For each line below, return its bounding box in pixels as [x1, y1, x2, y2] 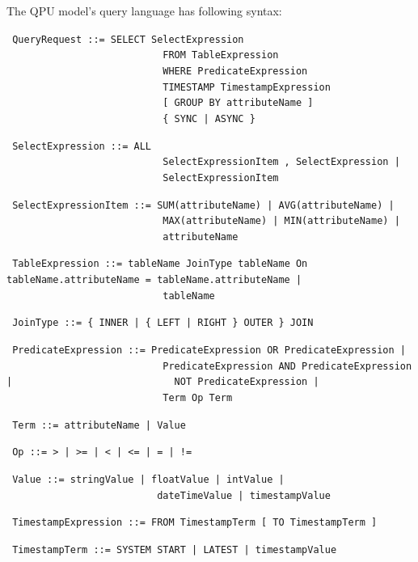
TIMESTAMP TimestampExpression [163, 81, 331, 93]
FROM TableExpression [163, 49, 279, 61]
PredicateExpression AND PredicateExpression [163, 360, 412, 372]
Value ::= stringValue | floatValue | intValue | [12, 474, 285, 486]
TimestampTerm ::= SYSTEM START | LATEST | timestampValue [12, 544, 337, 556]
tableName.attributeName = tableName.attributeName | [6, 274, 302, 286]
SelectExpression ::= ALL [12, 140, 151, 152]
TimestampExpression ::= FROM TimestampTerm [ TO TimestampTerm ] [12, 517, 378, 529]
